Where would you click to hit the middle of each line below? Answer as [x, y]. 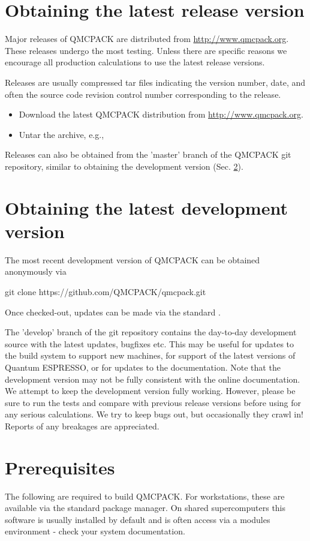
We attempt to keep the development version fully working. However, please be [150, 391]
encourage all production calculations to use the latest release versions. [135, 62]
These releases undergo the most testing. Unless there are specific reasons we [146, 50]
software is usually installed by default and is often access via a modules [138, 519]
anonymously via [36, 271]
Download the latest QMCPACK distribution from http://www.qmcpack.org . [161, 114]
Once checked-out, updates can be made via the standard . [113, 312]
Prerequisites [60, 467]
